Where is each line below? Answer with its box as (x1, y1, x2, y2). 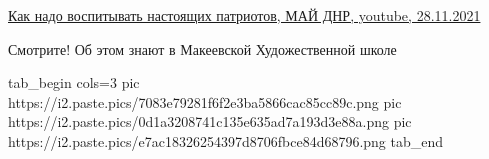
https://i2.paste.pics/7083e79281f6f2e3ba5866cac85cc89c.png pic (8, 91, 402, 112)
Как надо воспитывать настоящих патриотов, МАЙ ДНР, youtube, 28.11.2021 (8, 5, 481, 25)
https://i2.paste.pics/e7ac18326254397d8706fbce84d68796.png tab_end (8, 130, 444, 151)
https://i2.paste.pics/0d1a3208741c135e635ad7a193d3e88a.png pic (8, 111, 412, 132)
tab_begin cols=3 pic (8, 72, 140, 93)
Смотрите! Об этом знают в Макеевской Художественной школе (8, 38, 397, 59)
